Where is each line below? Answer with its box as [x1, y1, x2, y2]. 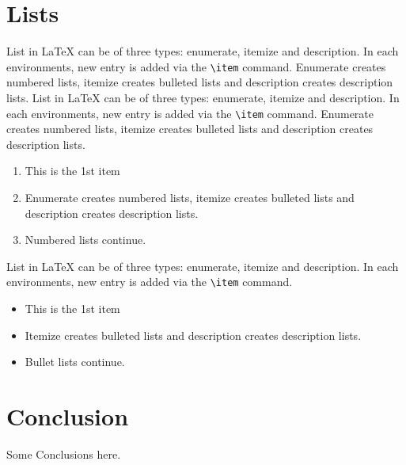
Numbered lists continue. [25, 231, 146, 248]
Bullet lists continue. [25, 353, 125, 370]
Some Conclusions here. [6, 445, 121, 462]
